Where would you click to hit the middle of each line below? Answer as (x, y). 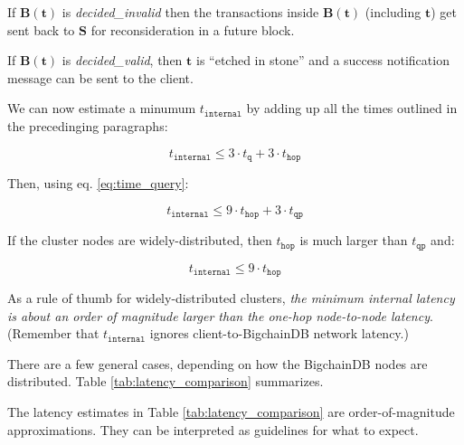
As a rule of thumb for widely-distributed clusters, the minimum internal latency (231, 297)
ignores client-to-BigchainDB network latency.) (279, 333)
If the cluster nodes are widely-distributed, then (140, 240)
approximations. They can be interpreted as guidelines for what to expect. (213, 429)
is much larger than (354, 240)
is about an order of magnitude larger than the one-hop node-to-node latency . (220, 315)
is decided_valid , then (122, 60)
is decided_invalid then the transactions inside (190, 12)
